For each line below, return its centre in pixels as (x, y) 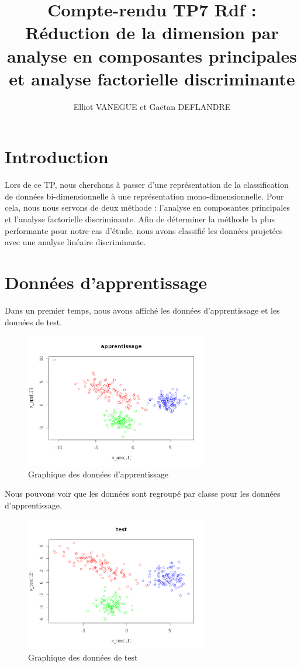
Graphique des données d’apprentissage (98, 474)
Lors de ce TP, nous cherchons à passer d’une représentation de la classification (147, 185)
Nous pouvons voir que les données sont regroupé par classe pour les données (143, 494)
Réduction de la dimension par (152, 32)
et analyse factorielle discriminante (152, 78)
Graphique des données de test (83, 657)
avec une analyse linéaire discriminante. (75, 242)
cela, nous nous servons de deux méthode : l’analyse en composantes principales (147, 207)
